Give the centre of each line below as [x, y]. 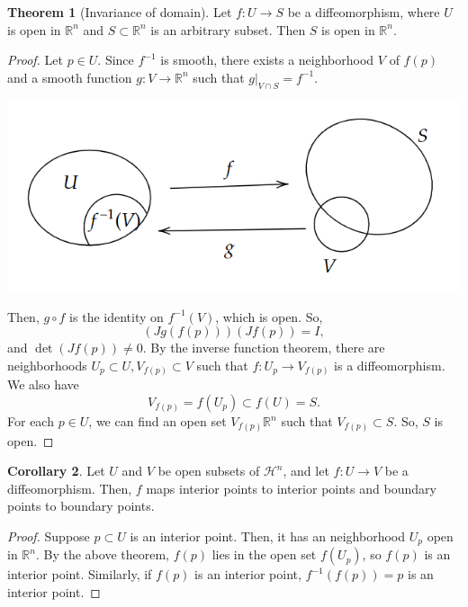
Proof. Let [35, 60]
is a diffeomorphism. [390, 365]
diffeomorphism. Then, [70, 488]
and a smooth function [70, 77]
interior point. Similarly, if [80, 574]
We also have [43, 384]
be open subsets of [209, 471]
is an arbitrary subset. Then [228, 29]
